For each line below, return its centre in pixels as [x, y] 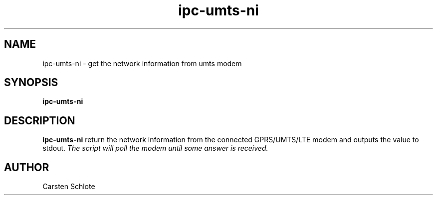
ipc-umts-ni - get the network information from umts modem [142, 63]
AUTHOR [27, 167]
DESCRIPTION [40, 120]
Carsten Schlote [69, 187]
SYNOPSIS [31, 83]
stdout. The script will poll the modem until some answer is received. [155, 148]
